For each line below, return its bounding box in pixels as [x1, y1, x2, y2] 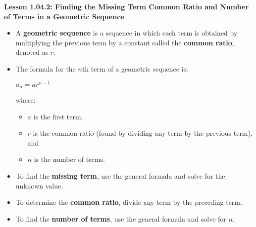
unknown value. [15, 180, 63, 190]
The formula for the [15, 63, 76, 74]
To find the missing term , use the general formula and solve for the [15, 171, 225, 181]
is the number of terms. [34, 154, 105, 164]
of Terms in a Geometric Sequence [4, 11, 124, 21]
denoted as [15, 47, 49, 57]
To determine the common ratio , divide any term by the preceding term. [15, 197, 242, 207]
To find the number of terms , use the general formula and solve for [15, 213, 226, 224]
